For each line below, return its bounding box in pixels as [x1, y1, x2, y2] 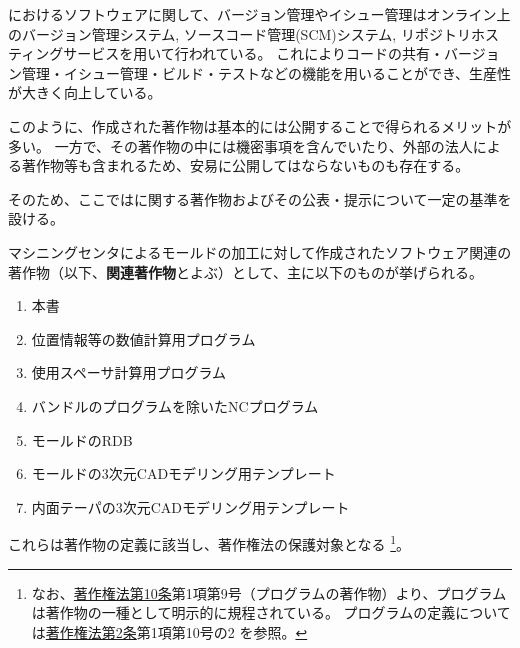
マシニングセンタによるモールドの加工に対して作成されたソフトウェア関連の [8, 241, 512, 262]
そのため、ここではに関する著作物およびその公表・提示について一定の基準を [8, 188, 512, 209]
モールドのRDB [31, 429, 133, 450]
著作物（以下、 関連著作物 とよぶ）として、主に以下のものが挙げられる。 [8, 261, 483, 282]
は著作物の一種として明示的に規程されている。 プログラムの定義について [31, 602, 511, 623]
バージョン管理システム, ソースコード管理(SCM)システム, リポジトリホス [21, 23, 499, 44]
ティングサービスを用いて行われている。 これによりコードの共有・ [8, 43, 445, 64]
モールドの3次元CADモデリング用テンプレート [31, 463, 336, 484]
